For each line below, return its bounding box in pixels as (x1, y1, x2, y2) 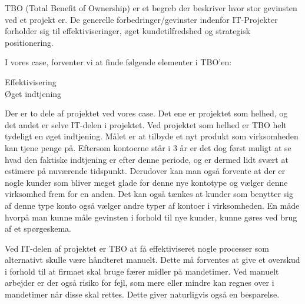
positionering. (5, 36, 54, 48)
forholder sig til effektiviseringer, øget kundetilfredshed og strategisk (5, 25, 251, 37)
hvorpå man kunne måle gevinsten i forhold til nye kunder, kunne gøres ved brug (5, 211, 297, 223)
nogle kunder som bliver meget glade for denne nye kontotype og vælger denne (5, 176, 288, 188)
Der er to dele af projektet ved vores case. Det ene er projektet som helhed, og (5, 107, 288, 119)
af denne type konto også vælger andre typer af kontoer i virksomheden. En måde (5, 199, 300, 211)
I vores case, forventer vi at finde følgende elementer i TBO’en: (5, 56, 232, 68)
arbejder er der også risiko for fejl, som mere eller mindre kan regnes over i (5, 276, 274, 289)
